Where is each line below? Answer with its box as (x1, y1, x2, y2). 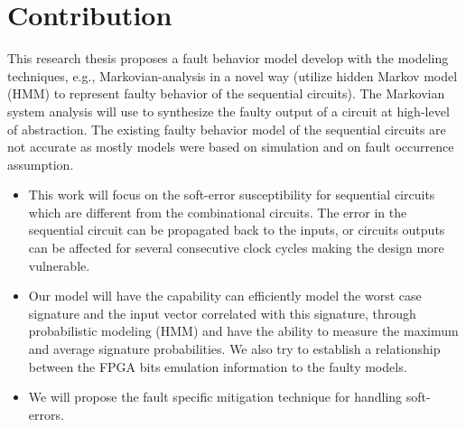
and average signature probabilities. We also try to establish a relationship (28, 339, 441, 358)
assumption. (7, 154, 74, 173)
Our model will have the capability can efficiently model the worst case (28, 286, 422, 305)
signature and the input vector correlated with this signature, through (28, 303, 416, 322)
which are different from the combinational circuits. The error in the (28, 202, 407, 221)
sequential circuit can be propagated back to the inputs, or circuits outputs (28, 220, 445, 239)
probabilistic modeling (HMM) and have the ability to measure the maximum (28, 321, 459, 340)
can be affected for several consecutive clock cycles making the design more (28, 238, 444, 257)
